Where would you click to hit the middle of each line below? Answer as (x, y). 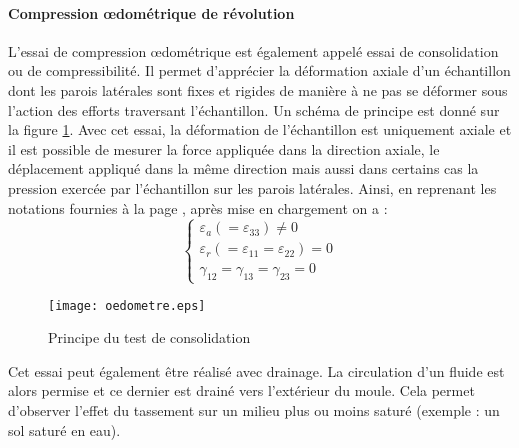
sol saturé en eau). (64, 429)
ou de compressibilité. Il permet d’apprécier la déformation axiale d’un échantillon (259, 70)
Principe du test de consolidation (149, 337)
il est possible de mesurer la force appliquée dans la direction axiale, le (224, 148)
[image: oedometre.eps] (127, 305)
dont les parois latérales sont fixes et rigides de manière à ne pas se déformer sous (258, 89)
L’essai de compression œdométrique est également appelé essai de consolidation (253, 50)
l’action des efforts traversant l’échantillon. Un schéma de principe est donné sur (254, 109)
